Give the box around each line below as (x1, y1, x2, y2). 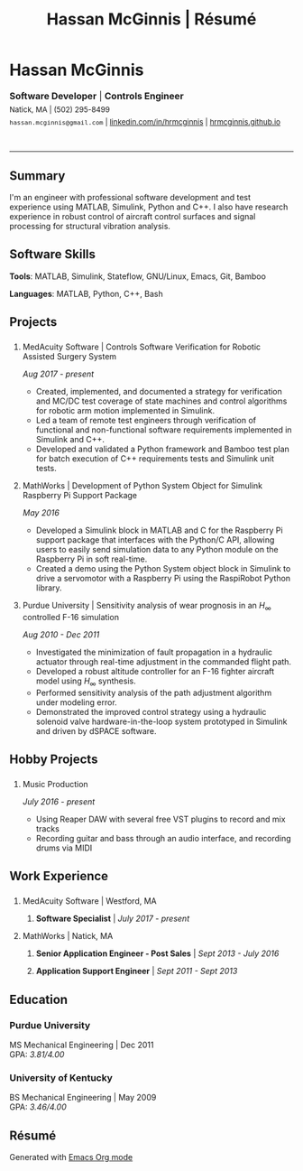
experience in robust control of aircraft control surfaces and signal (9, 210, 256, 221)
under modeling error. (35, 696, 117, 708)
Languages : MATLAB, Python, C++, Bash (9, 288, 164, 299)
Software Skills (9, 246, 96, 262)
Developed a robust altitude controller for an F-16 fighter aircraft (35, 665, 275, 676)
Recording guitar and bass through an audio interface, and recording (35, 832, 291, 843)
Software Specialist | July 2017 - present (35, 913, 190, 925)
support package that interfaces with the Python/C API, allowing (35, 534, 275, 545)
